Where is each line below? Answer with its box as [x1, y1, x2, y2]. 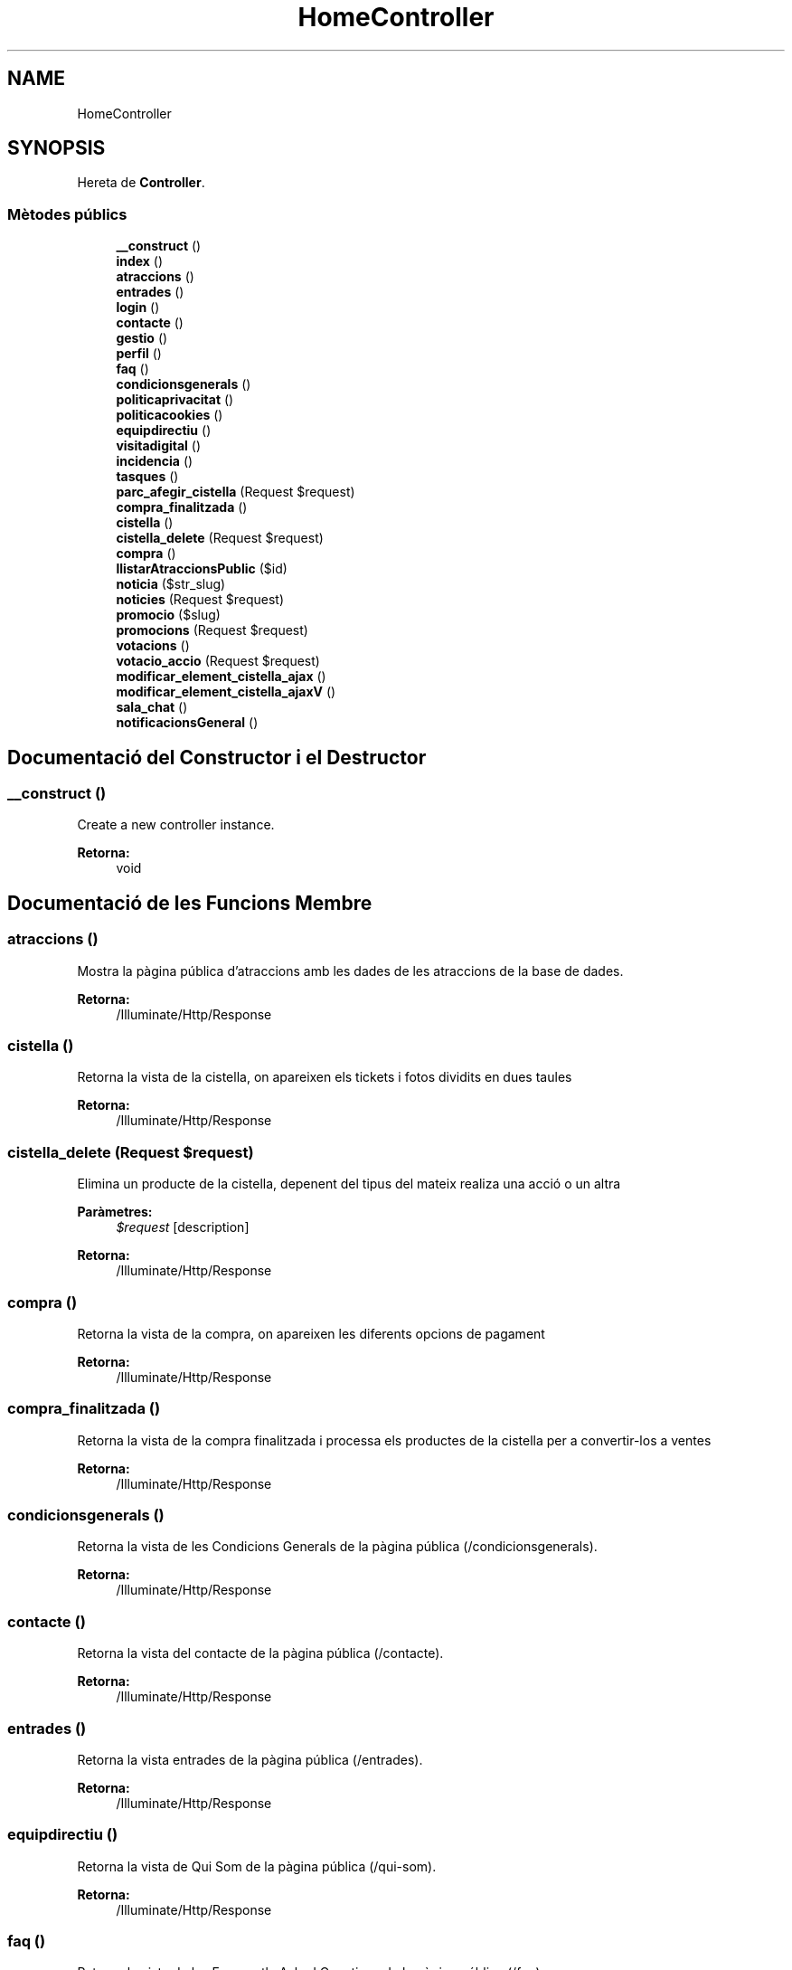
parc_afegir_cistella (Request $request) [116, 484, 355, 500]
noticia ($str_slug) [116, 576, 226, 592]
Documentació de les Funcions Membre [7, 891, 372, 914]
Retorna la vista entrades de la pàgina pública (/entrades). [77, 1751, 423, 1767]
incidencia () [116, 453, 193, 469]
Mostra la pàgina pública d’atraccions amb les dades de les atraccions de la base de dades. [77, 962, 624, 979]
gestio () [116, 330, 168, 346]
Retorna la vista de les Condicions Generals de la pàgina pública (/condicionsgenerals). [77, 1539, 598, 1555]
